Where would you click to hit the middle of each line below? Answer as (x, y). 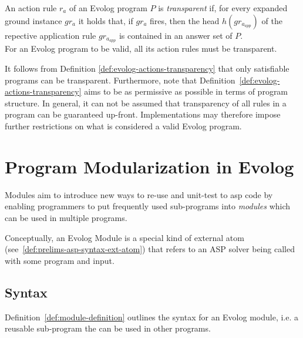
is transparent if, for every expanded (223, 8)
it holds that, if (106, 20)
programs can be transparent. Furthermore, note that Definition (120, 80)
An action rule (31, 8)
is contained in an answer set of (176, 35)
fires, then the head (185, 20)
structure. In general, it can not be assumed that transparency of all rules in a (146, 103)
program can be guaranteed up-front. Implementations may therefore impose (143, 114)
